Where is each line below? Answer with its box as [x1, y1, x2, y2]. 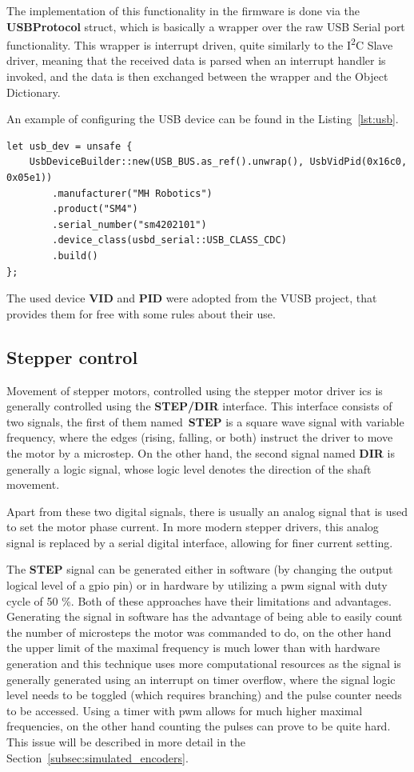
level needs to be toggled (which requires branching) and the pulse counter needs [6, 686, 402, 703]
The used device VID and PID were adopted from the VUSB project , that [6, 290, 377, 306]
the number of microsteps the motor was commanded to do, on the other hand [6, 623, 392, 640]
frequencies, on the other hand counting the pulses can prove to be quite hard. [6, 718, 391, 734]
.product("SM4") [52, 203, 138, 215]
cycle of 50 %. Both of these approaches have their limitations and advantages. [6, 592, 392, 609]
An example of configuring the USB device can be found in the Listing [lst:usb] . [6, 110, 399, 127]
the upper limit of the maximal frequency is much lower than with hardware [6, 639, 380, 656]
